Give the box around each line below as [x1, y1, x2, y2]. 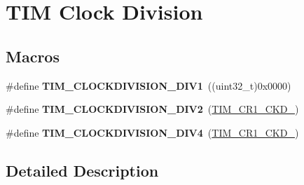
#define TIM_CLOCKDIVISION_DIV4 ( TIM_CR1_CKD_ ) [6, 125, 299, 139]
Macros [6, 45, 60, 67]
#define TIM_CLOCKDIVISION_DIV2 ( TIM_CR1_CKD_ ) [6, 102, 299, 116]
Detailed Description [6, 159, 159, 181]
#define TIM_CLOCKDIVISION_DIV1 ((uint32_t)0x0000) [6, 78, 291, 92]
